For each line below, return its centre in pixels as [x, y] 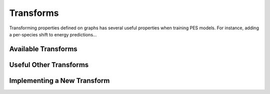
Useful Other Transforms [49, 65]
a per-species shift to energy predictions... [53, 34]
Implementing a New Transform [59, 80]
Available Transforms [43, 49]
